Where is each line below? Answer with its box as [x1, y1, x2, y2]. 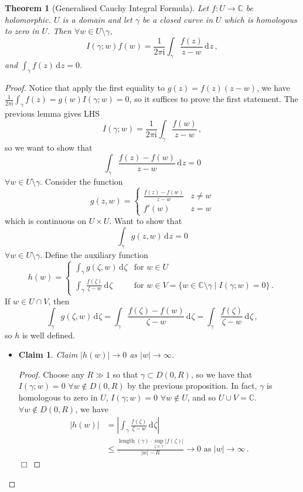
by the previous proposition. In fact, [127, 379, 257, 392]
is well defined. [22, 328, 75, 341]
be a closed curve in [142, 13, 213, 25]
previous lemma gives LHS [5, 107, 100, 120]
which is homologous [224, 13, 297, 25]
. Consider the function [40, 175, 123, 187]
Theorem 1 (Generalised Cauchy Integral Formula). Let [5, 2, 209, 13]
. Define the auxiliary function [40, 248, 148, 260]
